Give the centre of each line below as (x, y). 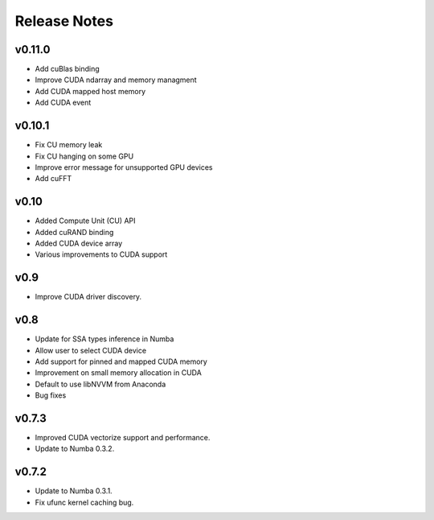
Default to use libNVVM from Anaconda (100, 384)
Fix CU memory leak (69, 145)
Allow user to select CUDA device (91, 350)
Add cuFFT (53, 179)
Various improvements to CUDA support (101, 254)
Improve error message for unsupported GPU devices (124, 167)
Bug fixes (51, 395)
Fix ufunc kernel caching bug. (84, 502)
